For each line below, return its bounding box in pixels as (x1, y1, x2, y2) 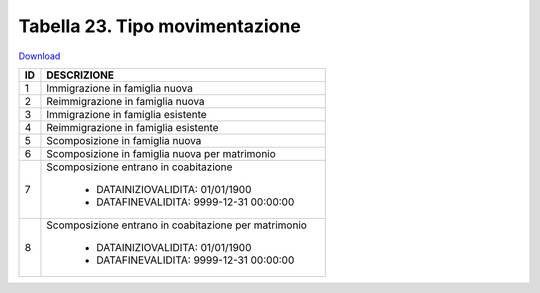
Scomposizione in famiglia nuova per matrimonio (46, 146, 277, 160)
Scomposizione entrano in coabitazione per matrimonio (46, 218, 307, 232)
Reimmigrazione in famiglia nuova (46, 94, 205, 108)
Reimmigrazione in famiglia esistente (46, 120, 219, 134)
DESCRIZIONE (46, 68, 115, 82)
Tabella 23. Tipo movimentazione (18, 15, 302, 37)
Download (18, 50, 61, 62)
